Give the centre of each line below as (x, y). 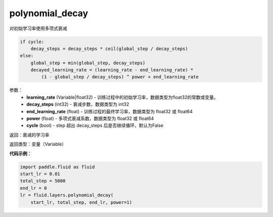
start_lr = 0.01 (40, 174)
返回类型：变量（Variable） (38, 144)
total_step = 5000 (43, 181)
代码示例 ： (20, 153)
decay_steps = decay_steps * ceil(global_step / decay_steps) (109, 49)
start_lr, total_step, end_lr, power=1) (81, 202)
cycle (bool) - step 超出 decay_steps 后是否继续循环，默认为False (95, 125)
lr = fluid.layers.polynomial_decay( (67, 195)
